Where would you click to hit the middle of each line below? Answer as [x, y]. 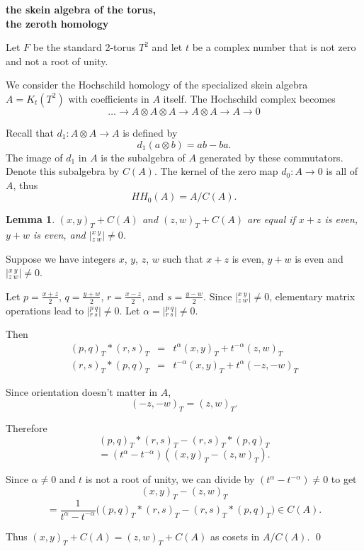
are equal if [271, 219]
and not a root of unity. [57, 61]
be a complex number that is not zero [274, 47]
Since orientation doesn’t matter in [82, 391]
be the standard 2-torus [84, 47]
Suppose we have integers [61, 258]
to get [344, 479]
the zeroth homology [57, 23]
